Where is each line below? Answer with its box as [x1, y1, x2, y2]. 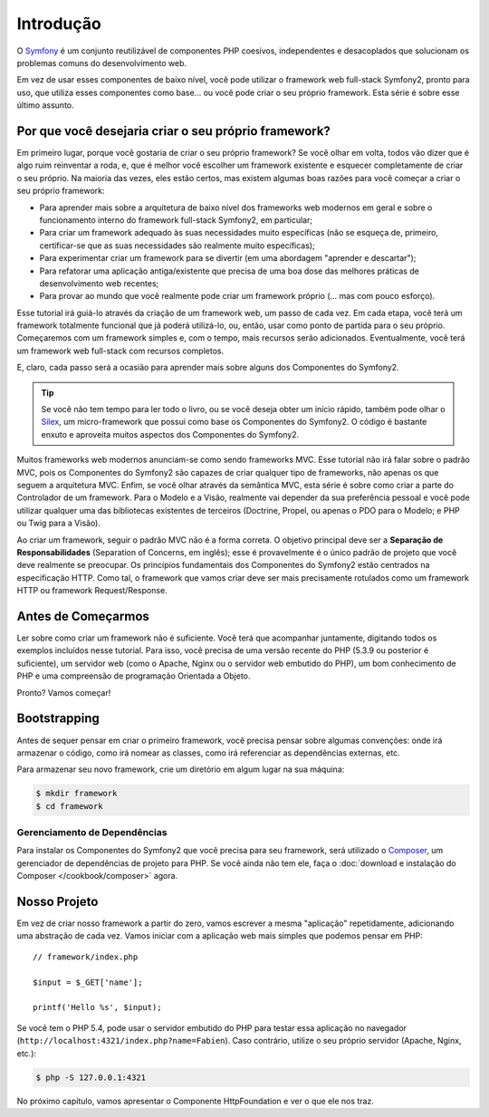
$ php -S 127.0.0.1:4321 [35, 1072, 147, 1083]
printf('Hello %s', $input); [33, 1002, 162, 1013]
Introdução [16, 14, 101, 34]
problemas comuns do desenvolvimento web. [16, 57, 187, 68]
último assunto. [16, 100, 74, 111]
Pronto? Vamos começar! [16, 687, 111, 698]
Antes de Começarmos [16, 608, 149, 624]
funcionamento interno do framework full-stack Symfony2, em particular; [39, 214, 312, 226]
